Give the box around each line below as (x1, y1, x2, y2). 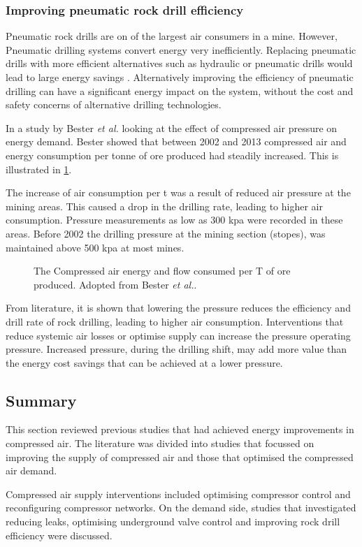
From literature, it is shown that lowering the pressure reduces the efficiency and (6, 300, 351, 315)
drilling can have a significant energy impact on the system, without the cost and (6, 83, 354, 98)
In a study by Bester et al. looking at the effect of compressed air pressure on (6, 120, 338, 135)
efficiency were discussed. (6, 527, 113, 542)
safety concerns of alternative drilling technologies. (6, 97, 222, 112)
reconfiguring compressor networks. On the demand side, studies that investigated (6, 500, 356, 515)
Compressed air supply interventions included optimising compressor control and (6, 486, 351, 501)
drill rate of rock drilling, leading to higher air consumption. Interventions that (6, 314, 344, 328)
